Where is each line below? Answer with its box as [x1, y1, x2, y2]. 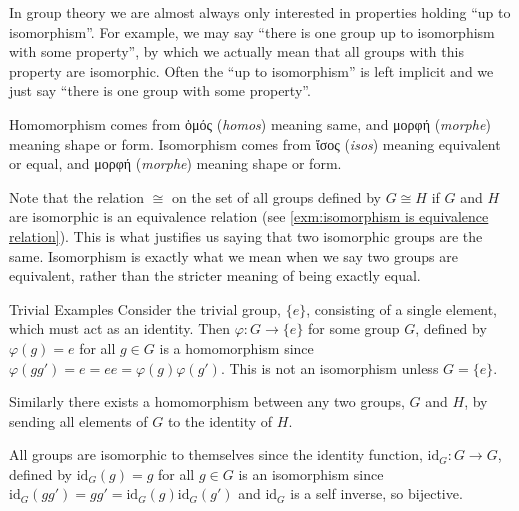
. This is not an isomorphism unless [220, 357, 439, 378]
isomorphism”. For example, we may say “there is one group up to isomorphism [9, 21, 495, 42]
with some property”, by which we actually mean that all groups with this [9, 41, 464, 62]
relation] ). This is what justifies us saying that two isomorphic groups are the [9, 225, 483, 246]
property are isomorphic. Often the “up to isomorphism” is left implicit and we [9, 60, 494, 81]
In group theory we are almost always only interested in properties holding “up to [9, 2, 511, 22]
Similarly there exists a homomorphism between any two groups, [9, 391, 405, 412]
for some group [308, 318, 400, 339]
